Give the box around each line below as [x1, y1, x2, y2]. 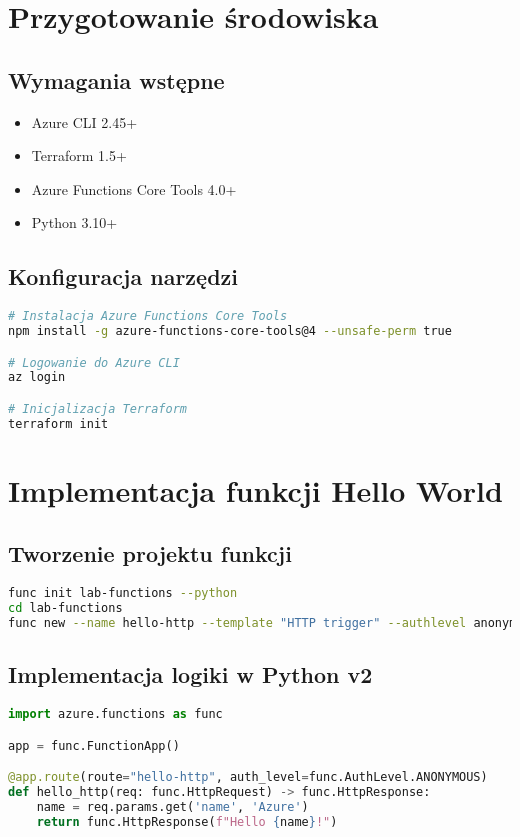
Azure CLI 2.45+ [31, 111, 138, 132]
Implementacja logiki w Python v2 [8, 659, 373, 690]
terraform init [8, 416, 109, 431]
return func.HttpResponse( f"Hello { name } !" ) [36, 814, 338, 829]
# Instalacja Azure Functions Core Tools [8, 309, 288, 324]
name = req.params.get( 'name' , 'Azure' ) [36, 799, 309, 814]
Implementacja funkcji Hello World [8, 469, 503, 510]
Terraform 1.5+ [31, 145, 127, 166]
